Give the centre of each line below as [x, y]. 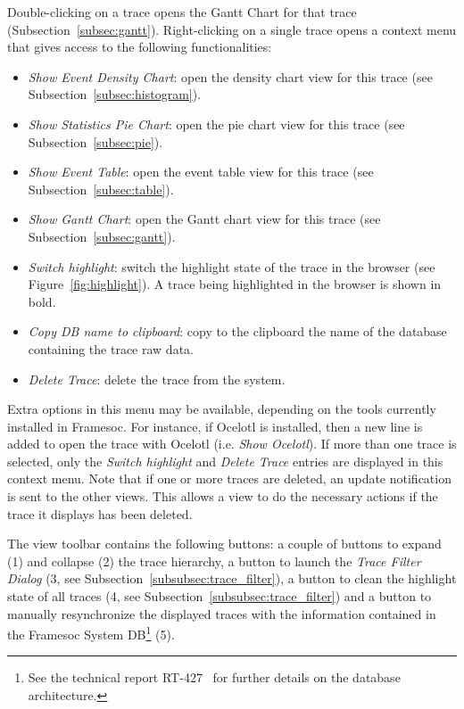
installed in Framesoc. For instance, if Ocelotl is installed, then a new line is [215, 426]
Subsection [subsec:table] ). [101, 189]
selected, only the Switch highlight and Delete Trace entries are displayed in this [225, 461]
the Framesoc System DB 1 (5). [91, 633]
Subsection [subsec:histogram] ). [115, 94]
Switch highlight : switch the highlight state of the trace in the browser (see [232, 266]
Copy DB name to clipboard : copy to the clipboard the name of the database [237, 331]
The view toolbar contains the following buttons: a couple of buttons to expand [224, 544]
